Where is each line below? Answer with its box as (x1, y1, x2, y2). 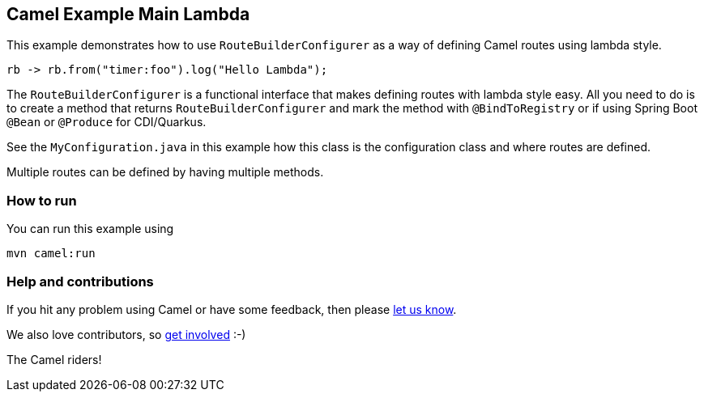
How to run (6, 192, 77, 209)
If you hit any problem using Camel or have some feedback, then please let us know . (6, 302, 457, 316)
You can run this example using (6, 222, 174, 236)
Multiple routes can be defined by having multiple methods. (6, 165, 324, 180)
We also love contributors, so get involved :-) (6, 327, 246, 341)
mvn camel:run (6, 247, 96, 260)
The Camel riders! (6, 352, 102, 366)
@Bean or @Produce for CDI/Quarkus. (6, 115, 207, 129)
